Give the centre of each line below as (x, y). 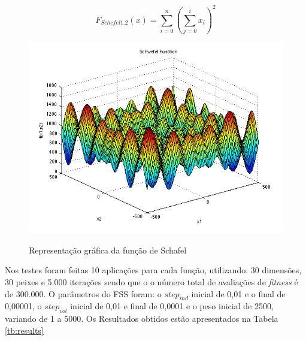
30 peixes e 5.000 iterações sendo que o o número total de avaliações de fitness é (152, 282)
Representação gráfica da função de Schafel (108, 250)
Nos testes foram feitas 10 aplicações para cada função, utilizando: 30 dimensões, (153, 270)
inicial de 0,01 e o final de (238, 293)
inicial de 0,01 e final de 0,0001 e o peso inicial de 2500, (172, 306)
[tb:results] (24, 330)
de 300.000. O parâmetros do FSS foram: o (83, 293)
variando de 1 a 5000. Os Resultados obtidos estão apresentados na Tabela (142, 319)
